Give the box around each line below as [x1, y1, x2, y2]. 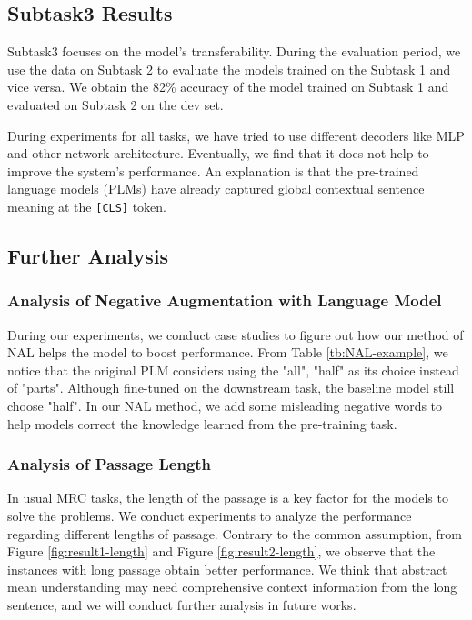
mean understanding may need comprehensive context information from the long [7, 577, 457, 596]
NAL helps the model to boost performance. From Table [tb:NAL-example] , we [7, 343, 448, 362]
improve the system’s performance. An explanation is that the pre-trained [7, 161, 419, 180]
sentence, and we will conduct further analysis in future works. [7, 595, 357, 614]
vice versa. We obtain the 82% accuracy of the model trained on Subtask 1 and [7, 77, 449, 96]
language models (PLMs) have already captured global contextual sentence [7, 179, 425, 198]
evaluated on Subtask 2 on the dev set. [7, 95, 224, 114]
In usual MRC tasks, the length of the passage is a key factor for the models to [7, 488, 448, 507]
